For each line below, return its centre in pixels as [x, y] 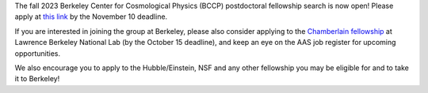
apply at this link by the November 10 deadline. [91, 17]
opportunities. [38, 53]
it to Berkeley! [37, 79]
